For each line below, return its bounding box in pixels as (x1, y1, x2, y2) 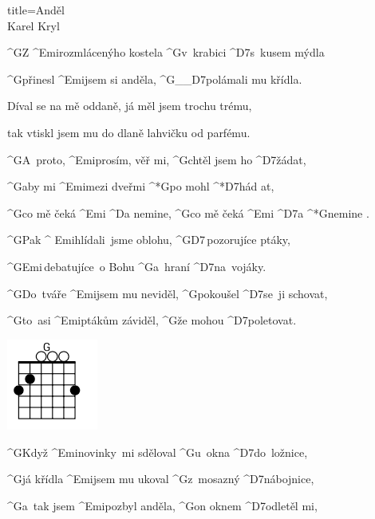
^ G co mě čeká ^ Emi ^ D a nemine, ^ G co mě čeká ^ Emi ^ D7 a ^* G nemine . (7, 204, 369, 221)
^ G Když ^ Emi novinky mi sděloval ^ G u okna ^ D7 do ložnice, (7, 443, 308, 460)
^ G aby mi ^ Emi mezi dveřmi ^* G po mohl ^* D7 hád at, (7, 178, 274, 195)
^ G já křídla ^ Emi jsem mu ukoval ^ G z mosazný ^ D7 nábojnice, (7, 470, 314, 487)
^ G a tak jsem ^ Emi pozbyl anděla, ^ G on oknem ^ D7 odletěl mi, (7, 497, 318, 513)
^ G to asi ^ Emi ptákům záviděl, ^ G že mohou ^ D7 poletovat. (7, 312, 297, 328)
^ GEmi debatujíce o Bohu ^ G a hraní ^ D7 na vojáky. (7, 258, 266, 274)
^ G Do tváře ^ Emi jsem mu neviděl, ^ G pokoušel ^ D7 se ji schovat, (7, 285, 328, 301)
